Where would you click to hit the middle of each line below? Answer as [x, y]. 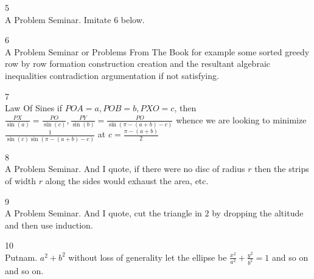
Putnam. [21, 257]
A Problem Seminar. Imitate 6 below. [75, 19]
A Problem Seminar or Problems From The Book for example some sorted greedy [157, 51]
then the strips [282, 169]
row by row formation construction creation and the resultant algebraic [138, 64]
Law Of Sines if [33, 108]
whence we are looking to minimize [241, 119]
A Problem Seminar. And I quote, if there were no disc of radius [125, 169]
